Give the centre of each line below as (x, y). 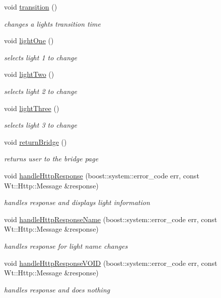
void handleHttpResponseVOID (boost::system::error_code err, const (111, 263)
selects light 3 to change (41, 125)
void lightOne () (29, 40)
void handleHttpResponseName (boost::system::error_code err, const (111, 219)
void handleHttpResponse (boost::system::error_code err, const (102, 175)
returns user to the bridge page (51, 159)
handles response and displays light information (77, 202)
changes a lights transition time (52, 23)
